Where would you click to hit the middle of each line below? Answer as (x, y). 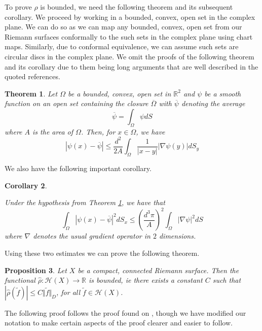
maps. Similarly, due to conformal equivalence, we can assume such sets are (122, 46)
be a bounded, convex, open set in (119, 93)
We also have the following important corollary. (78, 168)
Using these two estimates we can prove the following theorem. (102, 253)
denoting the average (213, 103)
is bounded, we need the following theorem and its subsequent (137, 7)
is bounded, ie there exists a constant (146, 280)
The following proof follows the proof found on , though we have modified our (125, 312)
